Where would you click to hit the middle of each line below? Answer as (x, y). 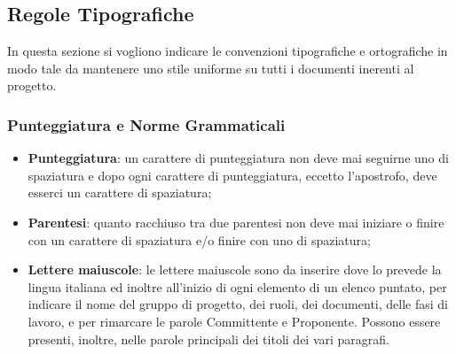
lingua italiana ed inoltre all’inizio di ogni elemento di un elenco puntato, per (237, 286)
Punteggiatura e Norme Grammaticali (146, 124)
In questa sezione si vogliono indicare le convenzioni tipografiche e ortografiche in (228, 51)
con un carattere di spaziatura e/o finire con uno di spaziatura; (199, 239)
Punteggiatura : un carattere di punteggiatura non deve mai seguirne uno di (238, 158)
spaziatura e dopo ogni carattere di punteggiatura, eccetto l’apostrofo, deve (232, 175)
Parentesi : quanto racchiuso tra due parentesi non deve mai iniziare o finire (236, 222)
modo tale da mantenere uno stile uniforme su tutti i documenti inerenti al (211, 68)
